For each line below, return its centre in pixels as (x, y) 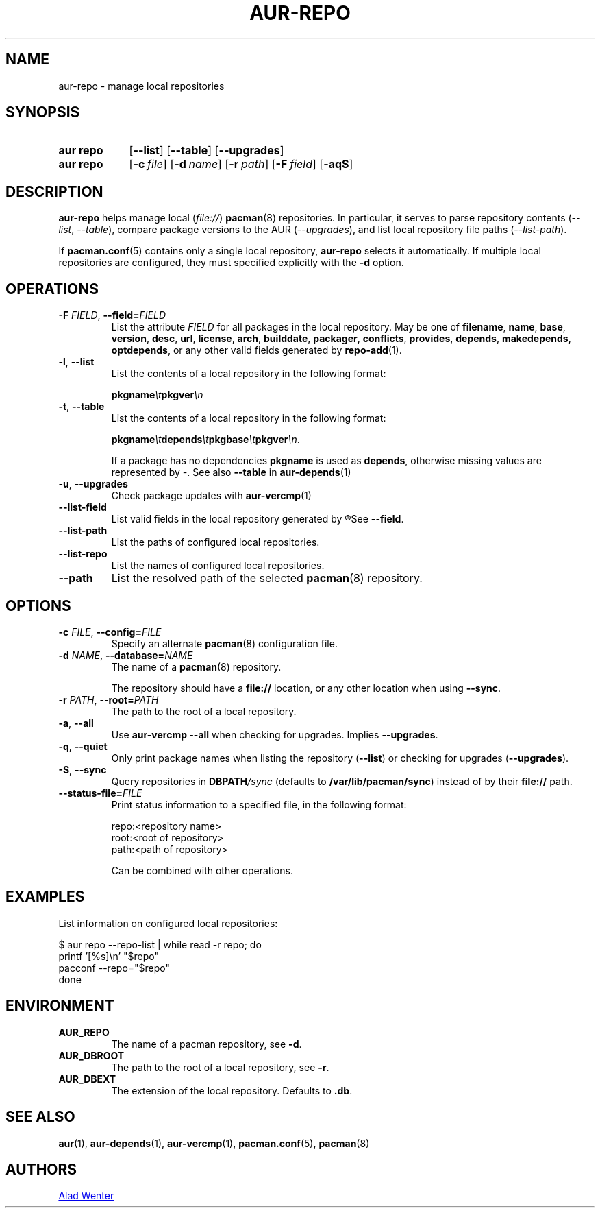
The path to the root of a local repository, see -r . (220, 1067)
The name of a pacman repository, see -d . (207, 1044)
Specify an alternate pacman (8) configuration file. (224, 643)
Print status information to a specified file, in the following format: (259, 804)
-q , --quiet (83, 746)
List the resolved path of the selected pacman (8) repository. (267, 578)
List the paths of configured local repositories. (215, 542)
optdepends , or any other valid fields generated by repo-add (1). (257, 350)
